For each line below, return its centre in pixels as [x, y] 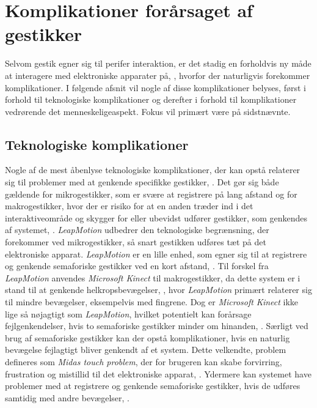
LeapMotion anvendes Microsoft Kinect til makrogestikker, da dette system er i [153, 277]
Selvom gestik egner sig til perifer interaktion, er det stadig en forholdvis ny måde [158, 63]
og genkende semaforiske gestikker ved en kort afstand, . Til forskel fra [137, 266]
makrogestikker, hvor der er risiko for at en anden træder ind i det [129, 206]
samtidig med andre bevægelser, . [67, 397]
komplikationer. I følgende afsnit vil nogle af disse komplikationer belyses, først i [155, 87]
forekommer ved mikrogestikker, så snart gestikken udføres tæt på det [136, 242]
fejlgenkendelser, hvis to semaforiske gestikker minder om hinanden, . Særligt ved [157, 326]
